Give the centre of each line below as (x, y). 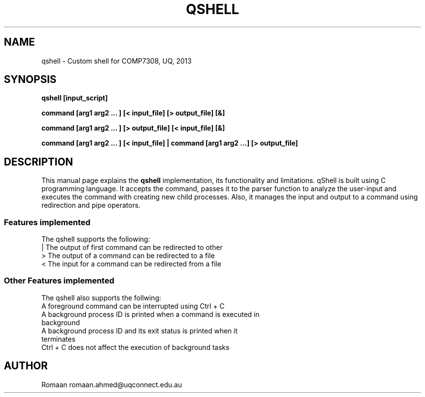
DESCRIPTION (39, 162)
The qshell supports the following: (96, 239)
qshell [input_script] (74, 98)
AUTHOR (26, 366)
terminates (58, 339)
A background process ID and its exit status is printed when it (139, 331)
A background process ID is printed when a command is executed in (150, 314)
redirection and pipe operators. (91, 205)
